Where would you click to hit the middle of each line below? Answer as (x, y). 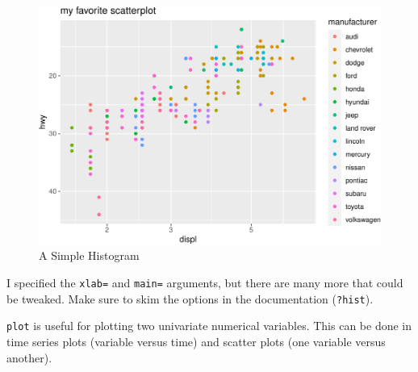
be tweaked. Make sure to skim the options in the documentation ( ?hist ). (190, 298)
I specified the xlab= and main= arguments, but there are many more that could (205, 282)
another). (29, 357)
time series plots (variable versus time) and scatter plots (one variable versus (196, 341)
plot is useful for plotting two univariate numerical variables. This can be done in (209, 326)
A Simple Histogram (89, 255)
